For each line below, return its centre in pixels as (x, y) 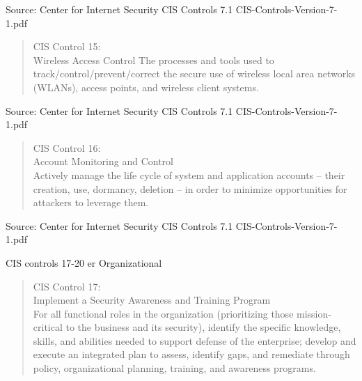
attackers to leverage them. (91, 202)
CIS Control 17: (67, 286)
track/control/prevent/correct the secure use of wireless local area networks (194, 73)
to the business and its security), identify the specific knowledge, (203, 327)
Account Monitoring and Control (103, 161)
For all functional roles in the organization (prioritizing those (163, 313)
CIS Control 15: (67, 46)
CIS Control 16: (67, 147)
